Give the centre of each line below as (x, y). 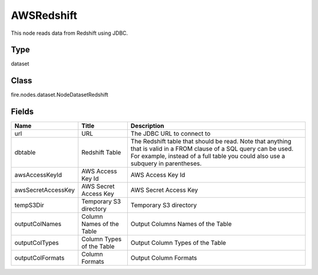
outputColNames (38, 224)
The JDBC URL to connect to (170, 134)
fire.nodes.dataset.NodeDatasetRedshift (59, 95)
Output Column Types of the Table (178, 243)
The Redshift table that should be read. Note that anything (211, 142)
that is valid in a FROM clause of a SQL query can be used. (212, 149)
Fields (22, 112)
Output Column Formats (164, 258)
